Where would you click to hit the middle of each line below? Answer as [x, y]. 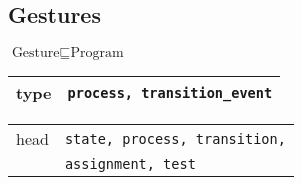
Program [97, 53]
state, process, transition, [175, 138]
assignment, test [130, 164]
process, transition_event [170, 92]
